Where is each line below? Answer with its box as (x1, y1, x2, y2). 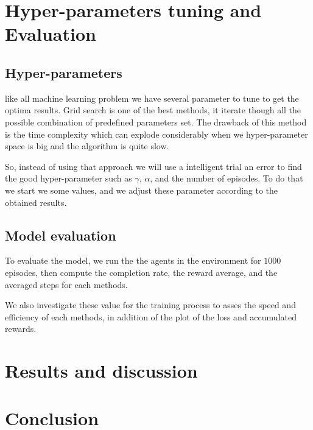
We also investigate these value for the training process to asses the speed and (5, 298, 296, 311)
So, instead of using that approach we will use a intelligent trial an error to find (5, 160, 302, 172)
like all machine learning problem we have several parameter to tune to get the (5, 91, 299, 104)
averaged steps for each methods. (5, 278, 128, 291)
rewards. (5, 322, 37, 335)
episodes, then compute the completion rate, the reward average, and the (5, 266, 278, 278)
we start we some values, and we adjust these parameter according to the (5, 183, 278, 196)
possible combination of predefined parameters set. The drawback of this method (5, 115, 307, 128)
